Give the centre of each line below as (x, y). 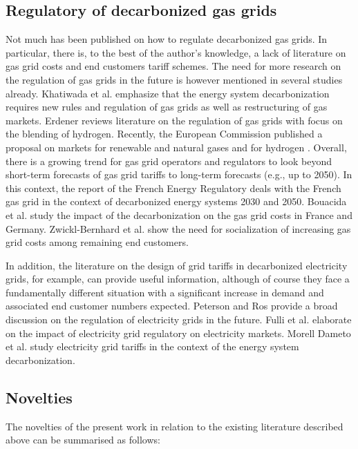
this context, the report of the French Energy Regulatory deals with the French (173, 188)
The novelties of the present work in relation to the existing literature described (175, 426)
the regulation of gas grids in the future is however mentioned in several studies (174, 79)
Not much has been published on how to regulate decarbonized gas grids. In (167, 39)
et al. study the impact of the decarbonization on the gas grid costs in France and (179, 214)
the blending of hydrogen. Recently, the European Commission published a (164, 134)
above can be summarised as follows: (83, 440)
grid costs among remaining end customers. (97, 242)
